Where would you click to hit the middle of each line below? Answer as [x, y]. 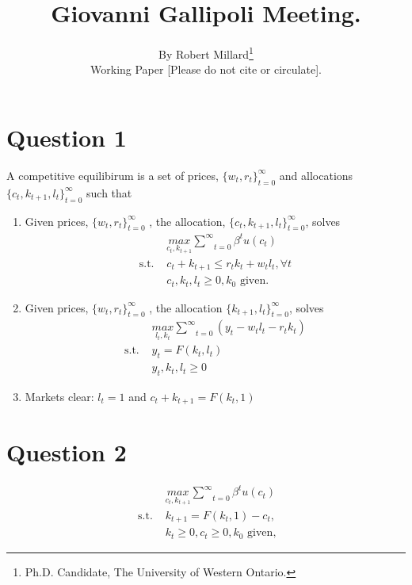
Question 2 [67, 451]
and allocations [316, 175]
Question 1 [67, 137]
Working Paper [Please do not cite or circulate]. [206, 69]
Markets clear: [59, 396]
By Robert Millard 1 [206, 53]
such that [109, 192]
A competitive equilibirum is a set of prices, [113, 175]
